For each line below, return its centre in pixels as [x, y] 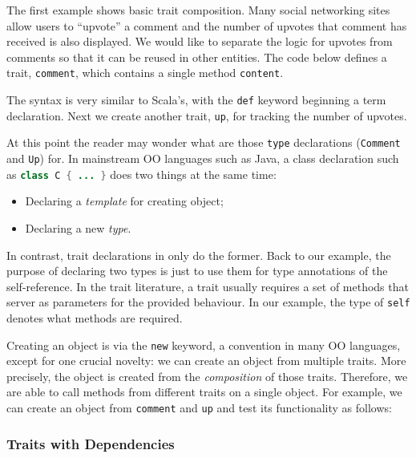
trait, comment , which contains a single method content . [145, 73]
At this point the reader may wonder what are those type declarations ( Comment [204, 142]
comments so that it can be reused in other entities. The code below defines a [197, 57]
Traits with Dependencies [91, 443]
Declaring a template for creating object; [124, 201]
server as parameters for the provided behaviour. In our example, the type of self [208, 302]
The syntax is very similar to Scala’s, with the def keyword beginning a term [196, 100]
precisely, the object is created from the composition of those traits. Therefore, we [207, 376]
